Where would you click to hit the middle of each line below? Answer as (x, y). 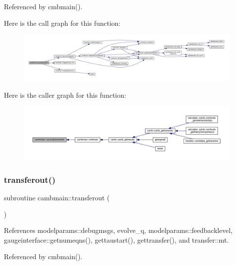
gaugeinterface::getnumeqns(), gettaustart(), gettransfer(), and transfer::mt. (117, 240)
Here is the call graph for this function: (62, 23)
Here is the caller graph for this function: (65, 95)
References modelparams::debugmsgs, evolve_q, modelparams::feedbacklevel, (118, 230)
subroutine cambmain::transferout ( (57, 198)
